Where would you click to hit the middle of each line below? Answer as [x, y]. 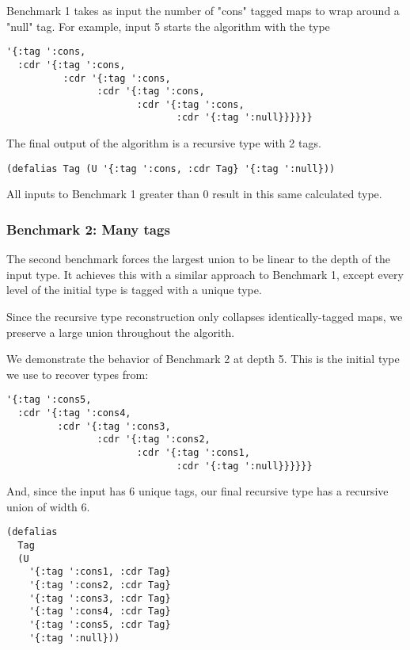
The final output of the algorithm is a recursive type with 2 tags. [164, 143]
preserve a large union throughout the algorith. [121, 332]
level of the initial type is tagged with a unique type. [134, 290]
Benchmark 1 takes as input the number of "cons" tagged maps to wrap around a [203, 10]
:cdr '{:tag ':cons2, [154, 440]
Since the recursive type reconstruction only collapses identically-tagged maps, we [205, 316]
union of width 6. [48, 506]
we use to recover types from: [78, 374]
